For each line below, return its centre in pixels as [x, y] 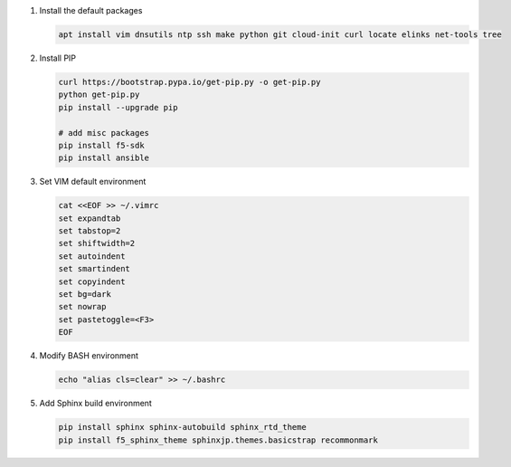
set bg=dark [85, 294]
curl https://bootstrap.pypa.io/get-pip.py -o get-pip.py [189, 82]
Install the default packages [91, 10]
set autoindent [92, 256]
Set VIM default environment [93, 182]
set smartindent [95, 269]
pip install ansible [104, 158]
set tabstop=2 [90, 231]
